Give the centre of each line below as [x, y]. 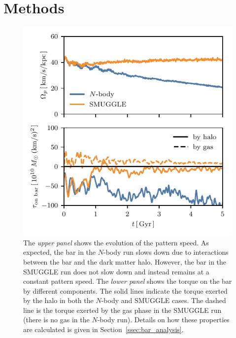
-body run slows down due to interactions [166, 252]
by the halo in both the [58, 300]
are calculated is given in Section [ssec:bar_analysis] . [103, 329]
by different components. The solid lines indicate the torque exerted [125, 290]
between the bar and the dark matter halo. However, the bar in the [125, 261]
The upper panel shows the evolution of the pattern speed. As [116, 242]
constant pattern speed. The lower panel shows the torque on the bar [128, 281]
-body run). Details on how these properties [163, 320]
